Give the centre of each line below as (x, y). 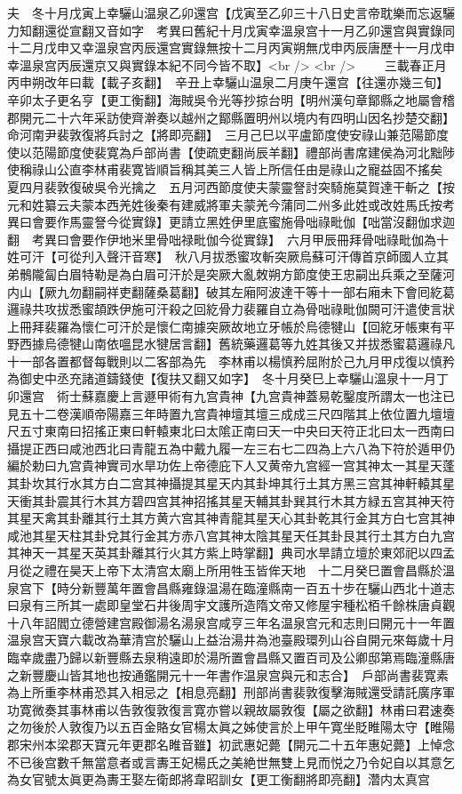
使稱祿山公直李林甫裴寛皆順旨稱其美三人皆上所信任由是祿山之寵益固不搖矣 (225, 169)
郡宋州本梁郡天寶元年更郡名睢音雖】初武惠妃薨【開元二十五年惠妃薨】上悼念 (231, 744)
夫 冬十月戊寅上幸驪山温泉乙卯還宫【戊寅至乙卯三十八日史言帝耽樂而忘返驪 (231, 12)
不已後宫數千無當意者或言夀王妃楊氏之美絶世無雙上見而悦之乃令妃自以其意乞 (231, 762)
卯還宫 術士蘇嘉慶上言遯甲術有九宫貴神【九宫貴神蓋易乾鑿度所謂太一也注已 (231, 396)
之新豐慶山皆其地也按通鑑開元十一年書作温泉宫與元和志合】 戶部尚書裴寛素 (228, 674)
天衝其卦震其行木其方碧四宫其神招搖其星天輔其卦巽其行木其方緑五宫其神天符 (231, 500)
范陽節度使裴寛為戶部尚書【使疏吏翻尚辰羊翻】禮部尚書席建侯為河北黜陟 (243, 152)
